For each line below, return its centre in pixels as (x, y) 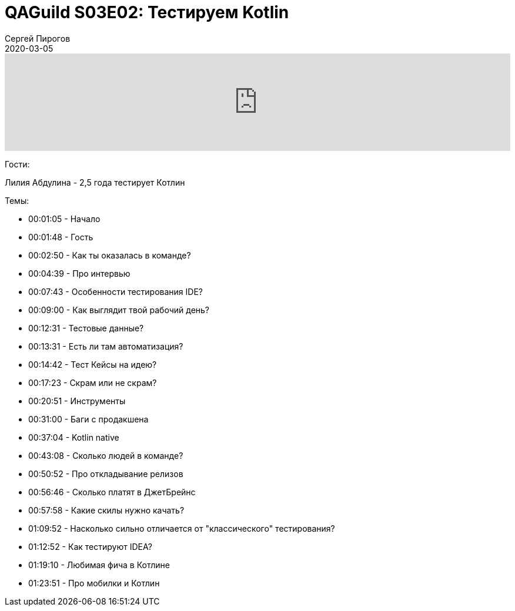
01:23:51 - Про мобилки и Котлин (94, 583)
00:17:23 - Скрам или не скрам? (93, 382)
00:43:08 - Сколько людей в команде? (106, 455)
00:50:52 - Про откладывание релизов (106, 474)
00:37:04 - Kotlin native (74, 437)
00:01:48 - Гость (61, 237)
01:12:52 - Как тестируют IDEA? (90, 546)
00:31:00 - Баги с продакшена (88, 419)
